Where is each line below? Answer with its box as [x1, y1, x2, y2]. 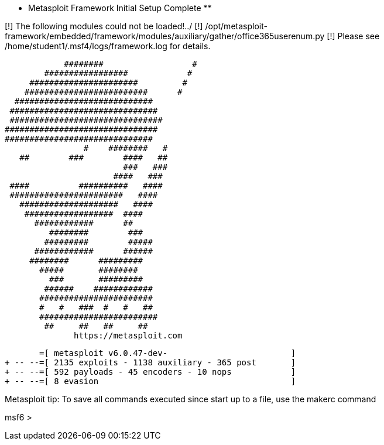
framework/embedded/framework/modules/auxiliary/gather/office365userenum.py [5, 31, 325, 41]
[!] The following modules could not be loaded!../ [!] [5, 21, 203, 31]
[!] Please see [327, 31, 380, 41]
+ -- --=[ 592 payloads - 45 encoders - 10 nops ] [5, 367, 296, 376]
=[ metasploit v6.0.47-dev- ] [39, 348, 296, 358]
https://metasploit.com [74, 331, 183, 340]
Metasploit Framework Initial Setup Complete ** [28, 3, 212, 13]
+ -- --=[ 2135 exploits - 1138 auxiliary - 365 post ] [5, 358, 296, 367]
